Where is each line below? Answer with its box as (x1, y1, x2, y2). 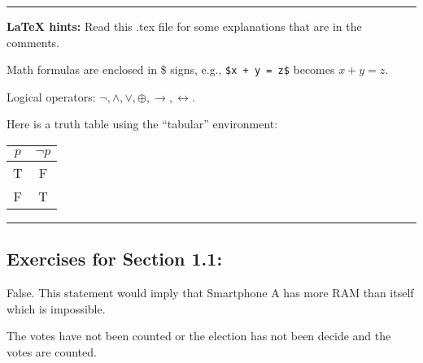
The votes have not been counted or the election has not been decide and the (7, 327, 391, 344)
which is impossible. (7, 300, 106, 317)
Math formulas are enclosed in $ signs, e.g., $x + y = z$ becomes (7, 61, 335, 78)
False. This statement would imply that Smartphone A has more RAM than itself (7, 284, 414, 301)
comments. (7, 33, 60, 50)
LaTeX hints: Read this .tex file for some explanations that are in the (7, 18, 362, 34)
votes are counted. (7, 344, 97, 361)
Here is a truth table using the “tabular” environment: (7, 115, 278, 132)
